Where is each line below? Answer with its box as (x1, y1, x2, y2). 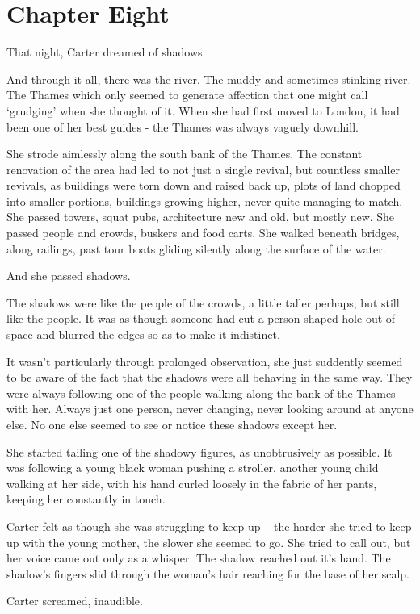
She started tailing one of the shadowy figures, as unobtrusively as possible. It (6, 443, 393, 460)
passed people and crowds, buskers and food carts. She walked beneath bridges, (6, 224, 400, 241)
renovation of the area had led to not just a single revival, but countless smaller (6, 161, 401, 178)
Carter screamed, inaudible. (6, 592, 143, 609)
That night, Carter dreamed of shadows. (6, 44, 206, 61)
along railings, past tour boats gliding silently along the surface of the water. (6, 240, 386, 257)
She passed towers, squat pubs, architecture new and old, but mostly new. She (6, 208, 395, 225)
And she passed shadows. (6, 267, 131, 284)
